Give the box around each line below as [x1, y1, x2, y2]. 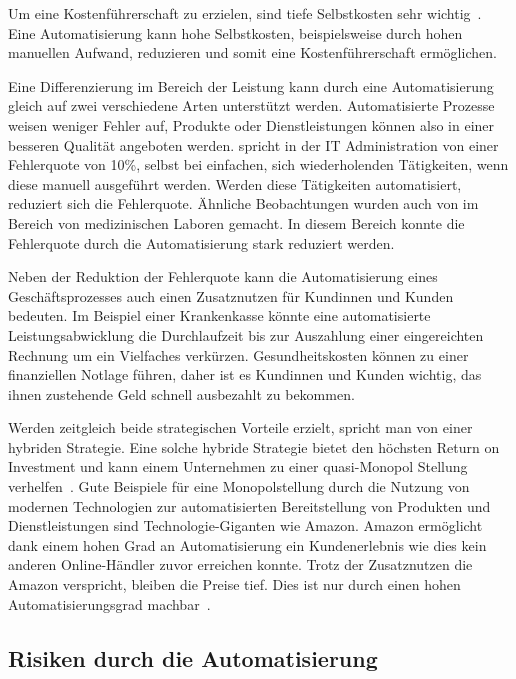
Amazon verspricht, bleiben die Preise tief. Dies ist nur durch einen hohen [8, 574, 461, 595]
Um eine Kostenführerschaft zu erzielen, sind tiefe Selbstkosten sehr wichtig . [8, 3, 482, 23]
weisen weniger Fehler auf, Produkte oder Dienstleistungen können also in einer [8, 114, 495, 135]
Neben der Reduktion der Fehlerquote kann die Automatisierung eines [8, 266, 438, 287]
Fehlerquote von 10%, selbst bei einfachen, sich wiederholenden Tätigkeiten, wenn [8, 154, 509, 175]
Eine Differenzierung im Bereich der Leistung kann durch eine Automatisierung [8, 75, 494, 96]
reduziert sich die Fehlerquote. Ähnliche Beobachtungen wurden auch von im [8, 193, 479, 214]
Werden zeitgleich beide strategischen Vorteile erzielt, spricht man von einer [8, 417, 473, 438]
